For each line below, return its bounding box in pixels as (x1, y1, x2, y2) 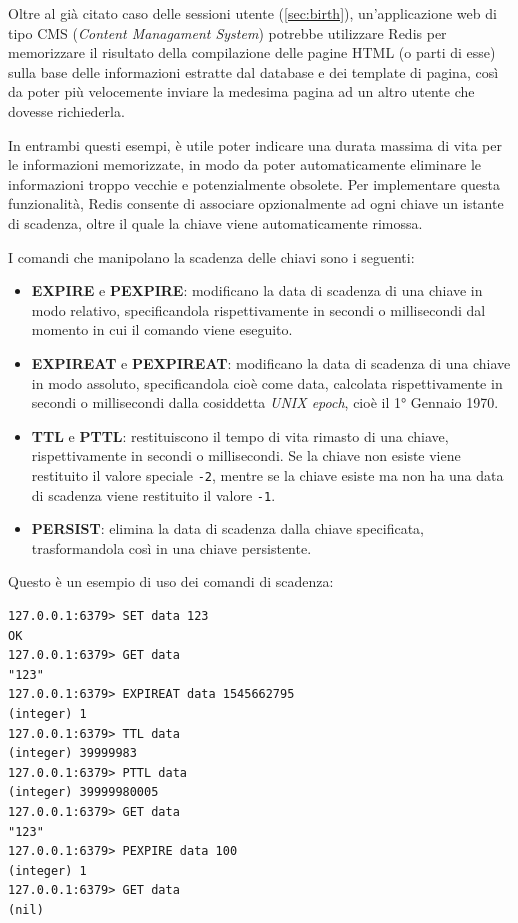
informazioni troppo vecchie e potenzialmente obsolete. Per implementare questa (8, 173, 501, 194)
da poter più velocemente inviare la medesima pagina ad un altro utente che (8, 81, 475, 102)
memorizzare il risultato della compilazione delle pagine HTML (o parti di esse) (8, 42, 496, 63)
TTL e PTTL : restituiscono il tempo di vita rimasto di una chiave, (31, 425, 449, 446)
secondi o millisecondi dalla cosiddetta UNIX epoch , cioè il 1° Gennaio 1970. (31, 392, 499, 413)
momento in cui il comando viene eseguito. (31, 319, 293, 340)
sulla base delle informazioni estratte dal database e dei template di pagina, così (8, 61, 499, 82)
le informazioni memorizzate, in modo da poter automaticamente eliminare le (8, 154, 482, 175)
